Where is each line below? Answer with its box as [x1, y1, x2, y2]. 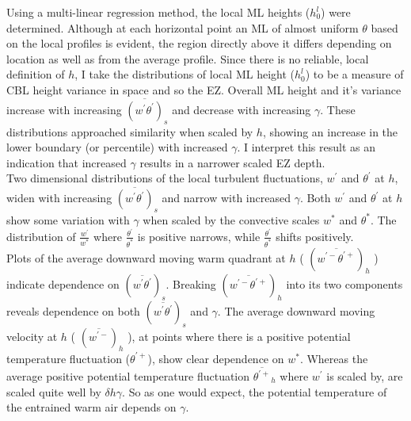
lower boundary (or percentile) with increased [6, 139, 228, 155]
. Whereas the [299, 350, 368, 366]
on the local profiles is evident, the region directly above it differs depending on [6, 35, 392, 52]
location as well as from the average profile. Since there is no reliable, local [6, 50, 369, 67]
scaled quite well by [6, 383, 101, 400]
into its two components [286, 276, 403, 293]
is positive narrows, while [137, 228, 261, 244]
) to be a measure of [305, 66, 404, 82]
